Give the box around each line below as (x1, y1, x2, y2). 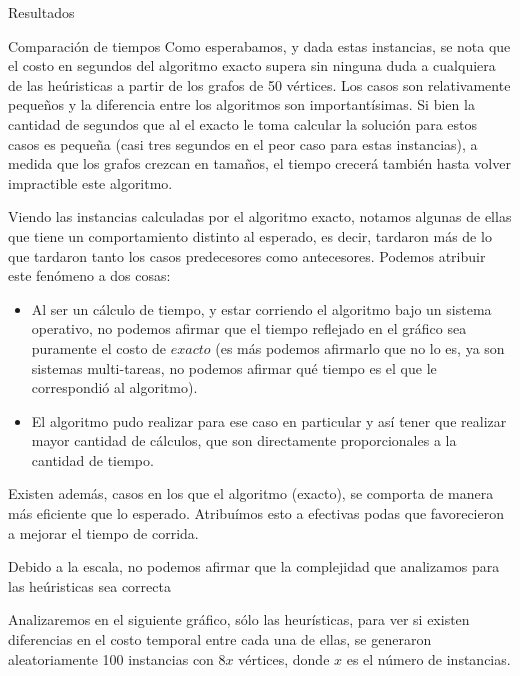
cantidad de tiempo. (31, 449, 154, 470)
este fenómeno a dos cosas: (8, 265, 171, 286)
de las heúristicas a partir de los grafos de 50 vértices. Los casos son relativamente (8, 74, 511, 95)
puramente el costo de (31, 337, 167, 358)
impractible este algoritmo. (8, 172, 173, 193)
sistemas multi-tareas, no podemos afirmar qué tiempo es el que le (31, 357, 437, 378)
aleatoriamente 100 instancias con (8, 648, 214, 669)
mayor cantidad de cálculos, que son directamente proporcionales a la (31, 430, 457, 451)
